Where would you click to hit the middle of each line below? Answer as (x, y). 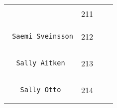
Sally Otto (41, 90)
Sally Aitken (41, 63)
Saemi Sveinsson (43, 36)
